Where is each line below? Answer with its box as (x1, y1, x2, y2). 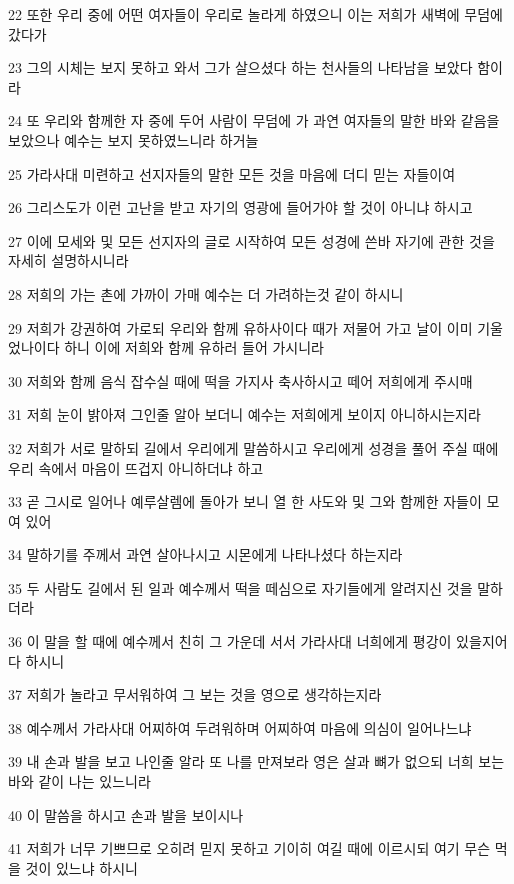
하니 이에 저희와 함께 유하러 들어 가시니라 (64, 337, 324, 358)
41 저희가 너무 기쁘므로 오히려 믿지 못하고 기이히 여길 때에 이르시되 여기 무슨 (8, 838, 491, 859)
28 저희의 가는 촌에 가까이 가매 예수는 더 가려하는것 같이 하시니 (8, 283, 404, 304)
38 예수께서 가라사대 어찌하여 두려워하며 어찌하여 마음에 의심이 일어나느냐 (8, 717, 472, 738)
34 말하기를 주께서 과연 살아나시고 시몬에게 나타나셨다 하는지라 (8, 544, 403, 565)
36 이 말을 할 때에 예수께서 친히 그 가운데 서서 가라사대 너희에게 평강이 (8, 631, 452, 652)
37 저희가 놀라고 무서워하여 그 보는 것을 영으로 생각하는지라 (8, 684, 382, 705)
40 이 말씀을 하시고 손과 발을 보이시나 (8, 804, 244, 825)
